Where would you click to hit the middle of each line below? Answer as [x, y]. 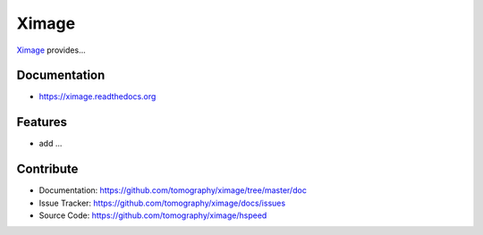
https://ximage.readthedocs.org [97, 97]
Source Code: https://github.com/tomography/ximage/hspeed [153, 215]
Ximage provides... [51, 50]
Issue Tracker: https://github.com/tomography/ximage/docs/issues [162, 203]
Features [42, 122]
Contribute [47, 169]
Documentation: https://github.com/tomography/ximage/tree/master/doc [173, 190]
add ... [51, 144]
